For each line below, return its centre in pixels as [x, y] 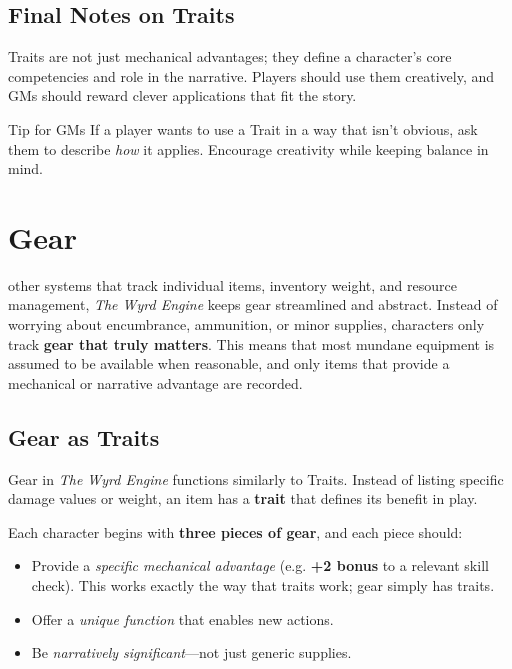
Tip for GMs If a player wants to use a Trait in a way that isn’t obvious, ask [243, 128]
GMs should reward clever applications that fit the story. [182, 95]
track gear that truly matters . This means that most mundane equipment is [251, 343]
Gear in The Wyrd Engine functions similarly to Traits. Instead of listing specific [256, 478]
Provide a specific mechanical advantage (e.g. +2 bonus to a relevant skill [260, 565]
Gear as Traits [84, 436]
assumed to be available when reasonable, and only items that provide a [229, 363]
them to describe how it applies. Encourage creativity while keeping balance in [248, 148]
